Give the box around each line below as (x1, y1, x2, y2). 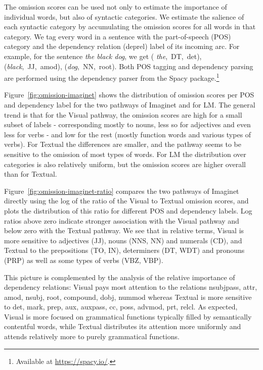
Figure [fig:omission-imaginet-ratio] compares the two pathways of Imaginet (4, 185, 239, 196)
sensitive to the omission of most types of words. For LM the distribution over (4, 148, 246, 159)
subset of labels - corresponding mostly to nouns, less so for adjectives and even (4, 119, 251, 130)
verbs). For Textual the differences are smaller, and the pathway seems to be (4, 139, 241, 149)
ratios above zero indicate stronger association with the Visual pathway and (4, 215, 239, 226)
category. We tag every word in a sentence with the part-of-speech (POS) (4, 31, 231, 41)
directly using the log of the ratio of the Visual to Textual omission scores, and (4, 195, 249, 206)
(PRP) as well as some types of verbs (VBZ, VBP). (4, 254, 163, 265)
